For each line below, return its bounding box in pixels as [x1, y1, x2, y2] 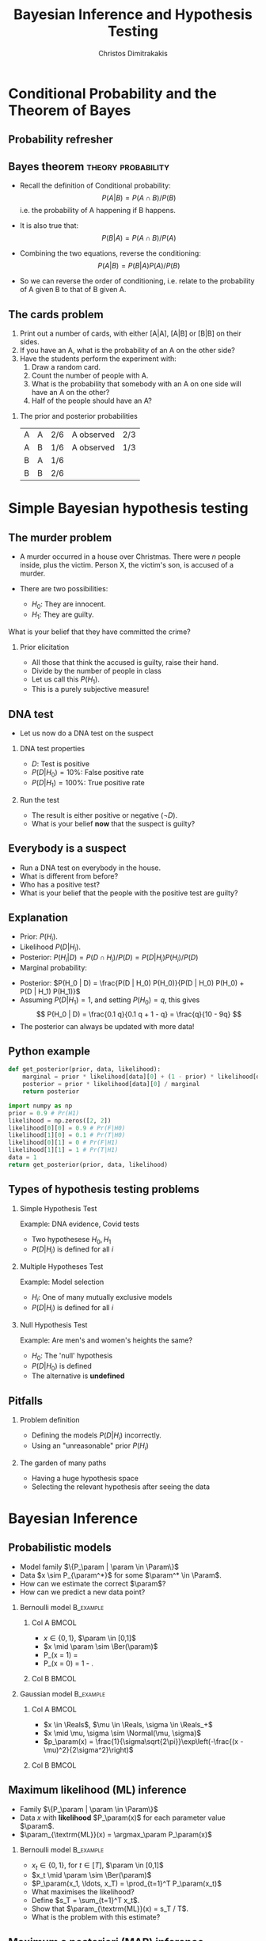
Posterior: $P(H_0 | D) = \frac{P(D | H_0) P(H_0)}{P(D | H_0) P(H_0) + [19, 978, 245, 987]
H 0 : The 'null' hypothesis [31, 1350, 113, 1362]
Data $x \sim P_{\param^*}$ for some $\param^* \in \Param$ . [19, 1570, 222, 1580]
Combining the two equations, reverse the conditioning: [19, 249, 202, 258]
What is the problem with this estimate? [31, 1913, 161, 1922]
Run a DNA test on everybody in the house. [19, 863, 161, 872]
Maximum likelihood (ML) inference [8, 1783, 187, 1797]
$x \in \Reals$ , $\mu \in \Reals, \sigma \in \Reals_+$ [43, 1719, 214, 1729]
